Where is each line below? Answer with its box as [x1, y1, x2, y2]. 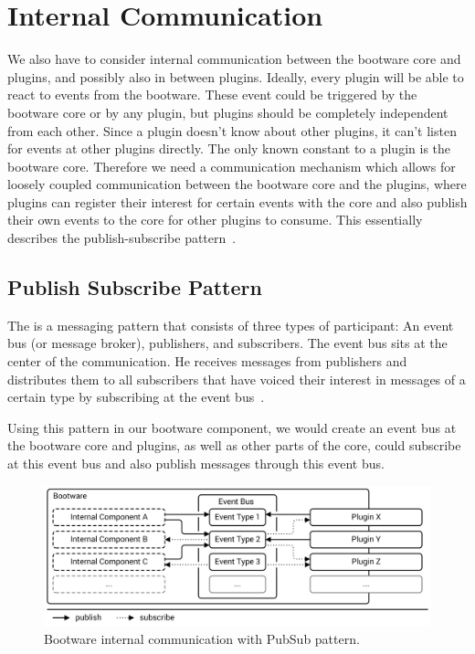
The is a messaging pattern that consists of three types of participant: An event [7, 315, 454, 334]
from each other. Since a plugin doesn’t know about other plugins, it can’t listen [7, 121, 457, 140]
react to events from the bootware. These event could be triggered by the [7, 85, 417, 104]
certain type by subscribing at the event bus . [7, 387, 265, 406]
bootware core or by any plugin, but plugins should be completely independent [7, 102, 449, 121]
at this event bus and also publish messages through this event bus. [7, 454, 385, 473]
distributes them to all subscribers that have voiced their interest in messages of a [7, 369, 466, 388]
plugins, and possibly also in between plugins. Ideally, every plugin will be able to [7, 67, 464, 86]
